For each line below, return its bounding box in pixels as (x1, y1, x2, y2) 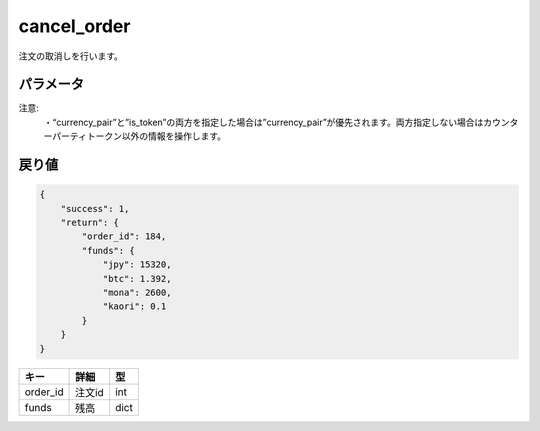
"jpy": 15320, (102, 259, 172, 270)
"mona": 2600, (102, 286, 172, 298)
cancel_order (18, 15, 131, 37)
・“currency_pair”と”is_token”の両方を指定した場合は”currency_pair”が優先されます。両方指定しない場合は (43, 116, 484, 128)
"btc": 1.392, (102, 273, 172, 284)
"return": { (60, 217, 120, 229)
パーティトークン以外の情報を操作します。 (51, 130, 227, 142)
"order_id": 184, (81, 231, 167, 242)
